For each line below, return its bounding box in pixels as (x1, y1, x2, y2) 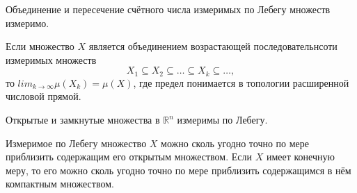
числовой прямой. (6, 89, 81, 103)
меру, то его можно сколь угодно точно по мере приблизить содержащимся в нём (6, 162, 351, 177)
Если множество (6, 39, 74, 53)
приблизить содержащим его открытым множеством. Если (6, 149, 253, 164)
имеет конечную (266, 149, 335, 164)
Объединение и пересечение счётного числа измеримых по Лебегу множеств (6, 2, 331, 16)
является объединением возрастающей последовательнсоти (88, 39, 338, 53)
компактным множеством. (6, 176, 114, 191)
